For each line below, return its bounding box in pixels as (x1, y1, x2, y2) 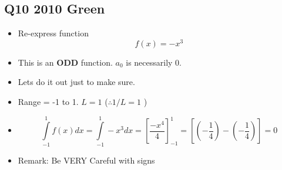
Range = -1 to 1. (18, 96, 79, 108)
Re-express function (18, 27, 89, 39)
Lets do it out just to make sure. (18, 76, 135, 88)
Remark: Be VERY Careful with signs (18, 154, 155, 166)
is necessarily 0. (126, 56, 182, 68)
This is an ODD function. (18, 56, 113, 68)
